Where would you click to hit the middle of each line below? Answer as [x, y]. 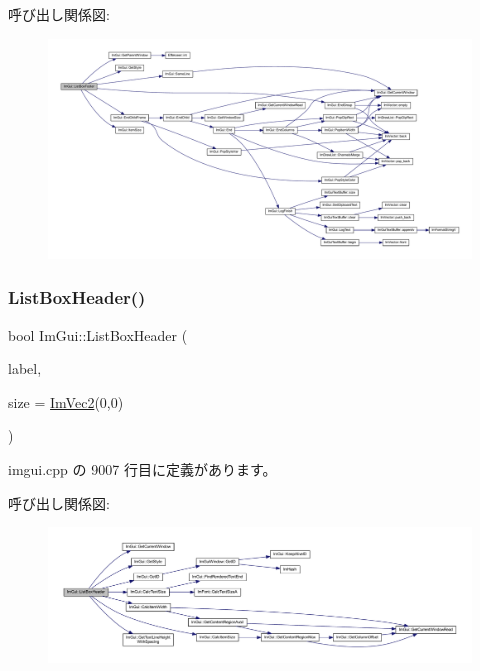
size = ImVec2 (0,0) [66, 401]
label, [25, 368]
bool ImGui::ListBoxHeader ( [98, 334]
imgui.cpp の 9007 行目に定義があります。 [142, 469]
